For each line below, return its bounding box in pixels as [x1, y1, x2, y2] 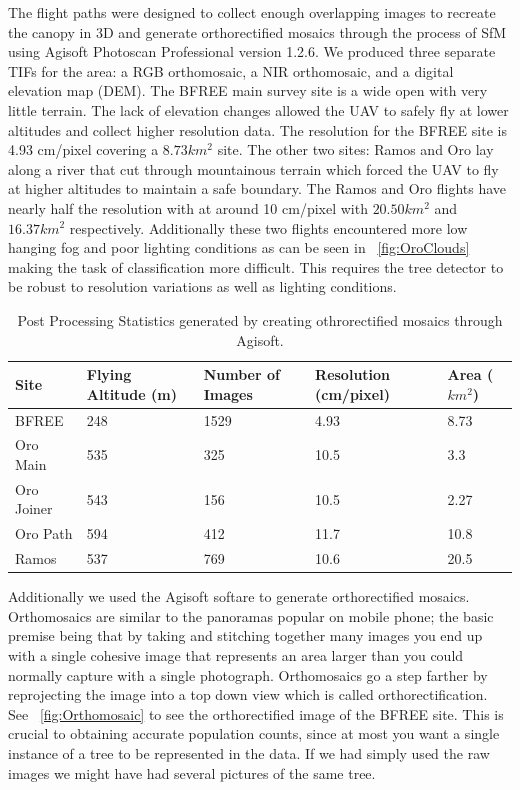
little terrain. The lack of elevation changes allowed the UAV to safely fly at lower [8, 99, 509, 120]
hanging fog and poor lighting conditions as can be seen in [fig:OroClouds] [8, 237, 470, 258]
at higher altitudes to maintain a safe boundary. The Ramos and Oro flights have [8, 178, 507, 199]
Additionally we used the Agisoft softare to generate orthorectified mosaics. [8, 586, 470, 607]
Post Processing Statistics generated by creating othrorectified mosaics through [17, 309, 503, 330]
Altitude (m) [86, 383, 177, 404]
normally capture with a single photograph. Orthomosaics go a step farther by [8, 664, 488, 685]
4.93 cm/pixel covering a [8, 139, 159, 160]
